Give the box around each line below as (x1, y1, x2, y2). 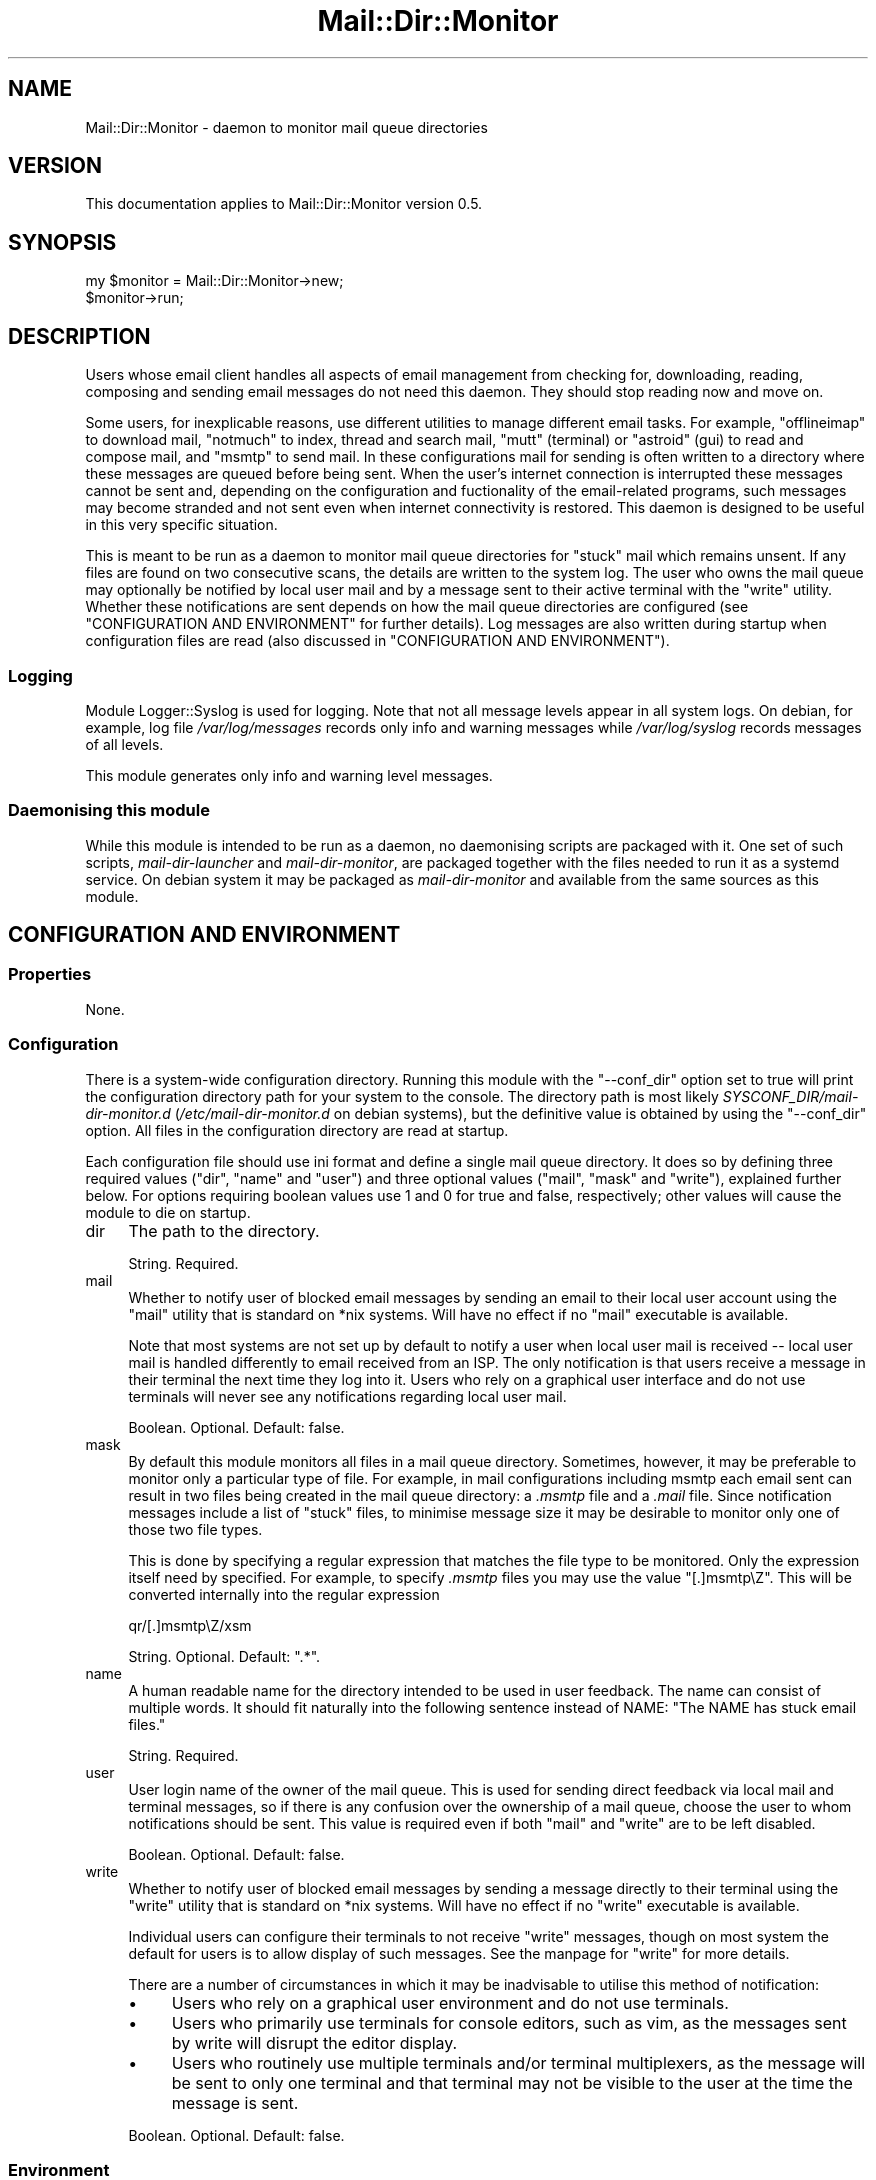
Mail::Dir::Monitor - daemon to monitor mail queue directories (85, 118, 488, 136)
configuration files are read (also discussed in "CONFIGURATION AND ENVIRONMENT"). (85, 632, 670, 650)
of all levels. (85, 735, 164, 753)
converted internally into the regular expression (128, 1585, 440, 1603)
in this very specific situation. (85, 516, 278, 534)
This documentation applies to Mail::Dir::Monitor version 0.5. (85, 195, 483, 213)
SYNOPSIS (8, 229, 117, 255)
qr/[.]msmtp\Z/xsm (128, 1616, 252, 1634)
